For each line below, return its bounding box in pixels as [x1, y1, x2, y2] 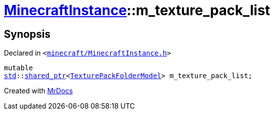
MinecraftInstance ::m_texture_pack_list [4, 2, 271, 19]
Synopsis [4, 28, 51, 40]
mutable [4, 64, 33, 72]
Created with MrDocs [4, 86, 73, 95]
